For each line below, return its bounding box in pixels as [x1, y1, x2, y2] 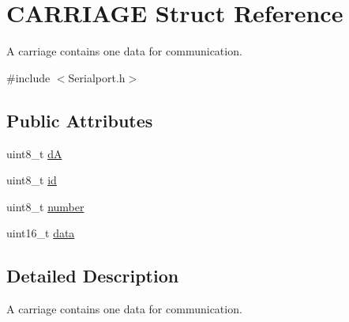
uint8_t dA [6, 145, 62, 161]
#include [6, 69, 51, 85]
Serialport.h [68, 69, 126, 85]
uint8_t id [6, 172, 57, 188]
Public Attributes [6, 108, 153, 132]
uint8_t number [6, 198, 84, 214]
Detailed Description [6, 263, 179, 288]
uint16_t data [6, 225, 75, 241]
